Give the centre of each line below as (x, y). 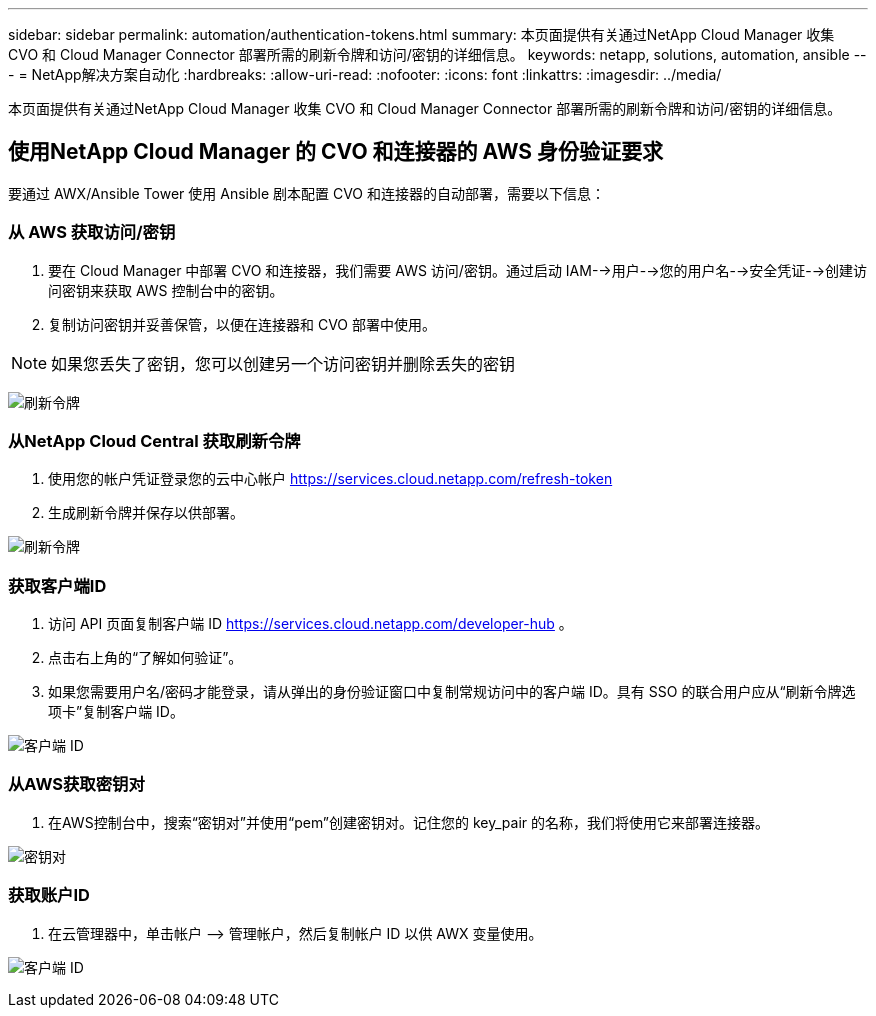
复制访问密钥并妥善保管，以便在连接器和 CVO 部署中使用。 (242, 324)
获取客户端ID (57, 585)
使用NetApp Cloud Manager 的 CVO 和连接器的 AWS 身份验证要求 (336, 152)
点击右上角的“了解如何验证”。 (145, 658)
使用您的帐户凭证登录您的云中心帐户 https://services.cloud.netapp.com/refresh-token (330, 479)
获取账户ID (49, 895)
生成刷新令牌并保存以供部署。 (146, 513)
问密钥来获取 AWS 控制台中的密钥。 (166, 290)
